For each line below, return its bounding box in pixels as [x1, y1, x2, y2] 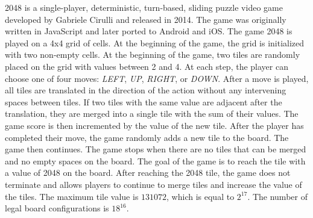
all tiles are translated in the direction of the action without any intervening [5, 84, 286, 96]
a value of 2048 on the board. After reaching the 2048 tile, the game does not [5, 166, 291, 179]
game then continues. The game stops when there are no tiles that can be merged [5, 143, 306, 155]
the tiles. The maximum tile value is [5, 190, 139, 202]
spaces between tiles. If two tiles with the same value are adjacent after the [5, 95, 282, 108]
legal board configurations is [5, 202, 109, 214]
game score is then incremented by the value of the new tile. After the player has [5, 119, 304, 131]
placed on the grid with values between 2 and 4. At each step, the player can [5, 60, 288, 72]
